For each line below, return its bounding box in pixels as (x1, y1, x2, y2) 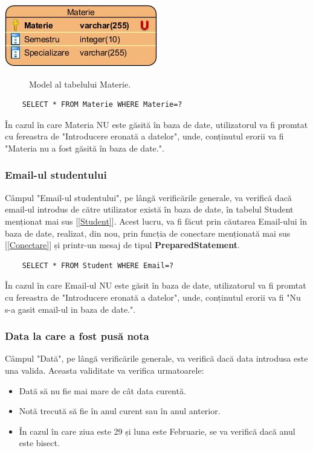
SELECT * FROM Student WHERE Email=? (22, 261, 174, 270)
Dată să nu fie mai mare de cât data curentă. (19, 384, 186, 397)
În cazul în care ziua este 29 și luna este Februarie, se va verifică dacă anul (19, 424, 295, 437)
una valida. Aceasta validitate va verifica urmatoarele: (5, 363, 204, 376)
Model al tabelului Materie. (29, 77, 131, 90)
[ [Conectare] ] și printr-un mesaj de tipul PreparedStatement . (5, 238, 240, 251)
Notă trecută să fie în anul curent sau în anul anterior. (19, 405, 221, 417)
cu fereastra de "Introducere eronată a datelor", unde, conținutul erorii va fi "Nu (5, 290, 301, 303)
